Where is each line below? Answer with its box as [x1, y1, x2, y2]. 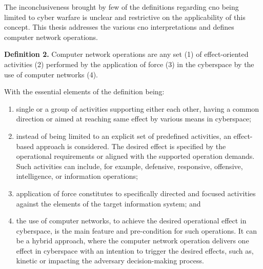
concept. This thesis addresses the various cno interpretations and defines [4, 22, 234, 32]
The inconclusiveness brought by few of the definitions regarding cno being [4, 2, 239, 12]
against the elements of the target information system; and [16, 198, 201, 209]
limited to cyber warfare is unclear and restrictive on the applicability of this [4, 11, 246, 22]
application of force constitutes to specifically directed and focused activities [16, 188, 256, 198]
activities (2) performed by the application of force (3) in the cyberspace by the [4, 58, 254, 69]
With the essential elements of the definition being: [4, 86, 165, 97]
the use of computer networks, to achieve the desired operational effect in [16, 215, 247, 226]
